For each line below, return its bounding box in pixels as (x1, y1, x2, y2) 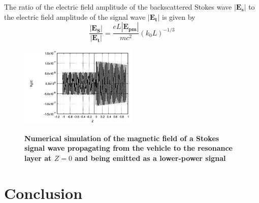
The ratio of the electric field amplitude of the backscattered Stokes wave (4, 2, 232, 12)
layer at (24, 152, 52, 163)
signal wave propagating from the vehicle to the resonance (24, 143, 233, 153)
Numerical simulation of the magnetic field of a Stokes (24, 132, 219, 143)
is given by (162, 11, 196, 22)
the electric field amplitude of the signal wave (4, 11, 146, 22)
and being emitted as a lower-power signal (75, 152, 226, 163)
